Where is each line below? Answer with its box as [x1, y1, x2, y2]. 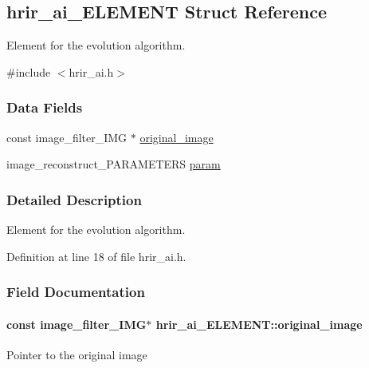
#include [6, 63, 51, 80]
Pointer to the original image [6, 346, 147, 362]
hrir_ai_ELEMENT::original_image [155, 315, 363, 332]
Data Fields [6, 97, 83, 117]
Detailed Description [6, 189, 142, 209]
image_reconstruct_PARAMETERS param [6, 156, 221, 172]
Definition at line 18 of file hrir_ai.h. [6, 247, 186, 264]
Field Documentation [6, 282, 145, 302]
